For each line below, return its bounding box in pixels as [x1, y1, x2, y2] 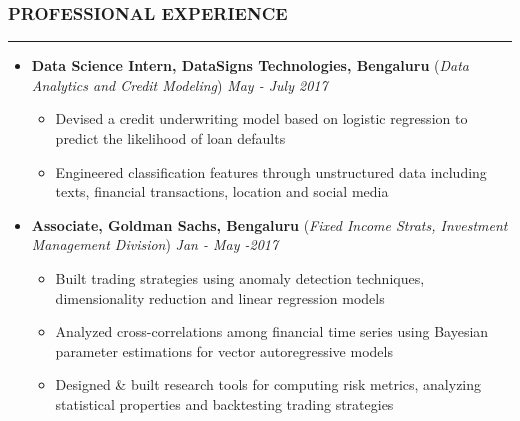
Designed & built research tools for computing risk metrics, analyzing [55, 374, 482, 395]
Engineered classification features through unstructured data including [55, 161, 487, 182]
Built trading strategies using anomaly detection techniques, [55, 267, 425, 288]
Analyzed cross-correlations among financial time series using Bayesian [55, 321, 489, 342]
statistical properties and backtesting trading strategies [55, 393, 394, 414]
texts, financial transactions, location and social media [55, 181, 389, 202]
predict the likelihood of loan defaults [55, 128, 286, 148]
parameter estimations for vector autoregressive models [55, 340, 393, 361]
